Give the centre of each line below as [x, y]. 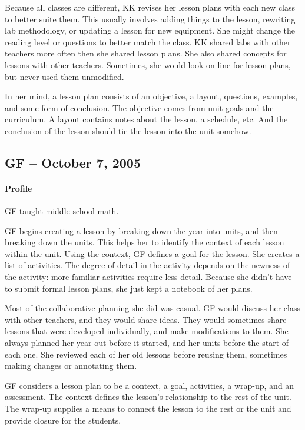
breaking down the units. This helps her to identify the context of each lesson [145, 242]
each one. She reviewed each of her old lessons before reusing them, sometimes [146, 354]
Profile [19, 188]
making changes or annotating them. [71, 366]
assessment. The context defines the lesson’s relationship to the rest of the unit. [148, 397]
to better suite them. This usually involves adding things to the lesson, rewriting [150, 19]
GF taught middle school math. [62, 211]
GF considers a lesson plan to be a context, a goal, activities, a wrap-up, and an [150, 385]
